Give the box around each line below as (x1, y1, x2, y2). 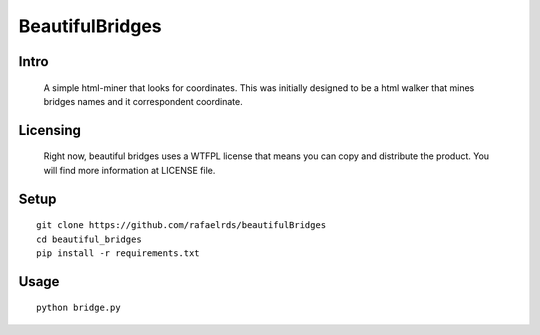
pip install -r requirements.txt (36, 247, 200, 259)
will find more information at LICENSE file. (43, 164, 216, 176)
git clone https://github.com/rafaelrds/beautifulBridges (36, 220, 327, 231)
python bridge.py (36, 302, 121, 314)
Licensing (18, 121, 82, 139)
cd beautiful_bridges (36, 233, 142, 245)
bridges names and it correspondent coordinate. (43, 95, 244, 107)
